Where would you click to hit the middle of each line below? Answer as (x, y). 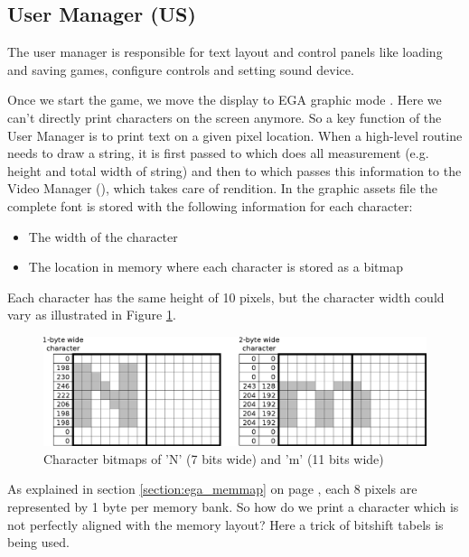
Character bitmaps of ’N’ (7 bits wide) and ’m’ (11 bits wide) (214, 458)
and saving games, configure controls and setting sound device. (181, 69)
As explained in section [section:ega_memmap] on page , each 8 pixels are (212, 489)
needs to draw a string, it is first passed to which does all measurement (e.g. (218, 153)
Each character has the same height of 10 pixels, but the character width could (226, 297)
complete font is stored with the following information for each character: (210, 205)
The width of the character (103, 236)
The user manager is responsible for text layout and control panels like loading (225, 52)
